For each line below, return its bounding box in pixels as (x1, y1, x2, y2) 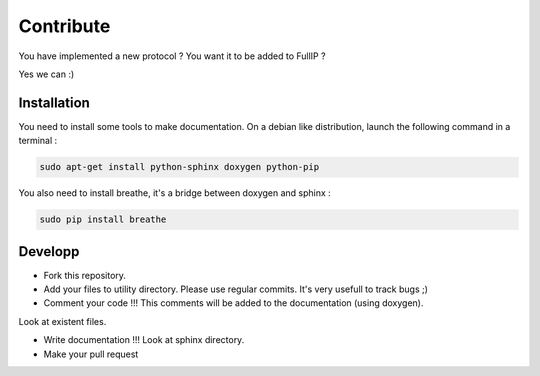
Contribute (18, 15, 111, 37)
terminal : (18, 135, 58, 147)
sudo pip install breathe (39, 214, 167, 225)
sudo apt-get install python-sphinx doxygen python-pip (39, 161, 320, 173)
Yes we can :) (18, 68, 75, 80)
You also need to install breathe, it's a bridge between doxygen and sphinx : (18, 187, 332, 199)
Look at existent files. (18, 315, 107, 327)
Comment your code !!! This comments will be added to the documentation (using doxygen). (43, 297, 424, 309)
